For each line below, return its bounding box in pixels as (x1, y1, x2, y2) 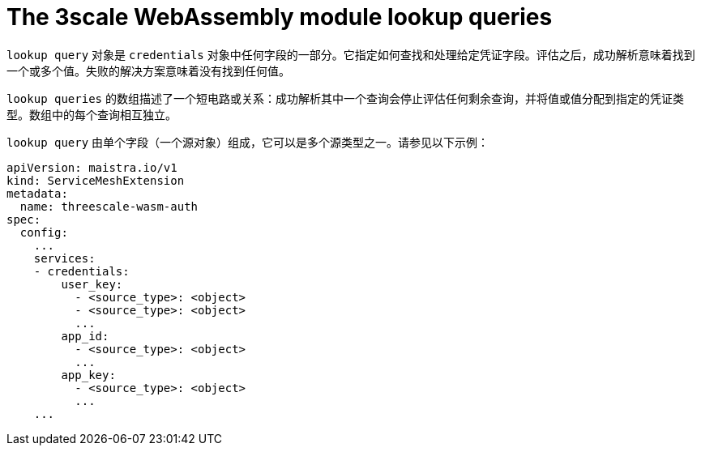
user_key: (61, 277, 123, 291)
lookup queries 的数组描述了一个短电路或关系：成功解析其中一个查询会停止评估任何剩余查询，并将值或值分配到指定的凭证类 (6, 91, 684, 105)
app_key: (61, 368, 116, 382)
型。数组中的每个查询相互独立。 (6, 107, 177, 122)
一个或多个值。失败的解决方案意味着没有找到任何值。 (6, 63, 290, 78)
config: (19, 225, 68, 239)
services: (33, 251, 96, 265)
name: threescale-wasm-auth (19, 199, 199, 213)
